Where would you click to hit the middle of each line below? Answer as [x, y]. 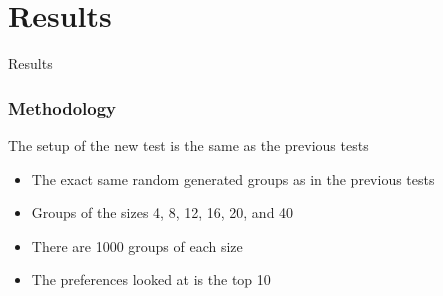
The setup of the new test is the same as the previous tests [188, 144]
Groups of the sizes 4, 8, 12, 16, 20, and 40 [162, 212]
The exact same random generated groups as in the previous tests [233, 178]
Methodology [62, 107]
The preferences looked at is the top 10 [151, 279]
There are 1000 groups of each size [137, 245]
